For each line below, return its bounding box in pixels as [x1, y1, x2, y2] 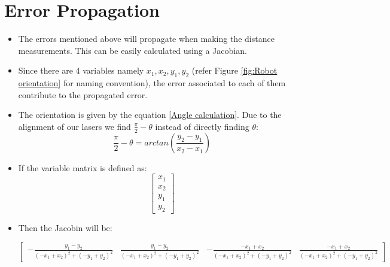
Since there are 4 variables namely [18, 64, 144, 77]
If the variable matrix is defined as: [18, 161, 147, 174]
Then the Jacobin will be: [18, 221, 112, 233]
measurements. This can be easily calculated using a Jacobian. [18, 44, 247, 56]
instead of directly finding [155, 120, 249, 132]
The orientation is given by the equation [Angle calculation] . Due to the [18, 108, 282, 121]
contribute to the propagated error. [18, 88, 148, 101]
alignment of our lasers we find [18, 120, 131, 132]
